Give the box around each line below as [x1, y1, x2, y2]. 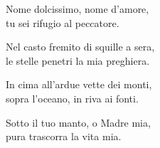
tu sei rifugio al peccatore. [6, 15, 119, 30]
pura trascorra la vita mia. [6, 129, 122, 144]
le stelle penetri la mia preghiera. [6, 53, 150, 68]
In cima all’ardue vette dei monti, [6, 77, 152, 92]
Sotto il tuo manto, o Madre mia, [6, 115, 151, 129]
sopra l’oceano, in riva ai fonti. [6, 90, 139, 105]
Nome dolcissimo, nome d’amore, [6, 1, 149, 16]
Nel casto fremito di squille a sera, [6, 39, 155, 54]
